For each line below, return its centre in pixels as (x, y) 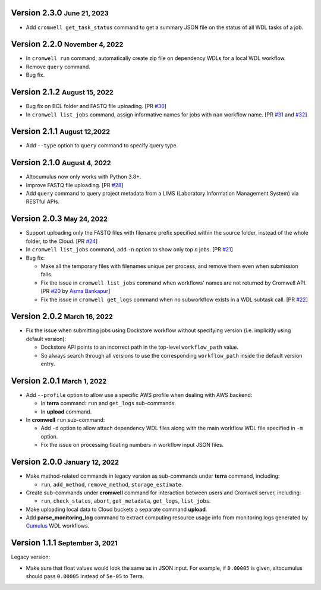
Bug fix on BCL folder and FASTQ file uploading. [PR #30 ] (96, 106)
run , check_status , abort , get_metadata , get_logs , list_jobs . (126, 501)
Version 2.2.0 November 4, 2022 (67, 44)
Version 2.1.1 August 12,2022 (60, 132)
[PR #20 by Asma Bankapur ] (75, 291)
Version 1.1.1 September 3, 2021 (64, 543)
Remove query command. (58, 67)
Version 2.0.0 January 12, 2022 (65, 462)
